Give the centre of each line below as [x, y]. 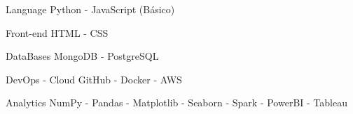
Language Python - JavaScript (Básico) [90, 9]
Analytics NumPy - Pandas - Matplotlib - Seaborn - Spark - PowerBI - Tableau [176, 103]
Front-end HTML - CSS [57, 32]
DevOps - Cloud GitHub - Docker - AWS [94, 79]
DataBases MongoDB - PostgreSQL [82, 56]
